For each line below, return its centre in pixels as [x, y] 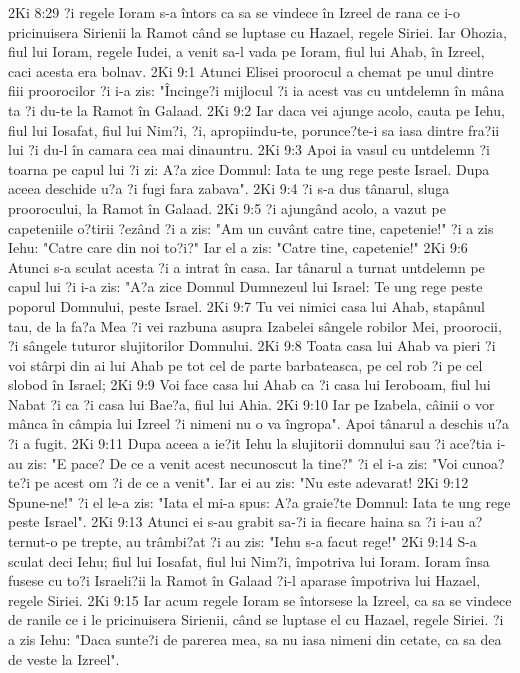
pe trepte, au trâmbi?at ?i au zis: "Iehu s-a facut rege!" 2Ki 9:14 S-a [269, 541]
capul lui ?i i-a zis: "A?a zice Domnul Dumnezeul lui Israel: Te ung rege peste [245, 286]
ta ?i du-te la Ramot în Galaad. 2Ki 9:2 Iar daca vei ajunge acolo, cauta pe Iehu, [256, 109]
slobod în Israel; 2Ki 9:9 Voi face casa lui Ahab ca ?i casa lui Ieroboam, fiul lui [249, 384]
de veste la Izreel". [64, 658]
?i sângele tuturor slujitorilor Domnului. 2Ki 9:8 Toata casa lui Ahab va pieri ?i [252, 345]
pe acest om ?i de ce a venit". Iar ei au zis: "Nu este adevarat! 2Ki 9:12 [251, 482]
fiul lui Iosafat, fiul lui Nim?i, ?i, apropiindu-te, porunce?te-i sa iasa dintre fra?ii [254, 129]
